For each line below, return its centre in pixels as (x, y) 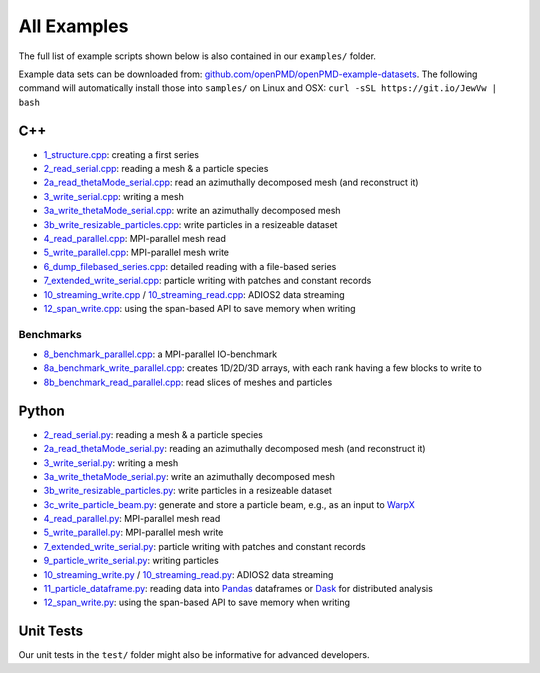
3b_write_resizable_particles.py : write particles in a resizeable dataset (187, 491)
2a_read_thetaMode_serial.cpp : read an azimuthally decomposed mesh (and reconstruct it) (231, 182)
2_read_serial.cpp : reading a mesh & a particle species (156, 169)
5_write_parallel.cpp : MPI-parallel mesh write (136, 252)
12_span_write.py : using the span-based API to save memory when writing (196, 602)
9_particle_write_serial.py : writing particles (131, 561)
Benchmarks (50, 334)
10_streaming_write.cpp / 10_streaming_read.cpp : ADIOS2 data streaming (194, 294)
